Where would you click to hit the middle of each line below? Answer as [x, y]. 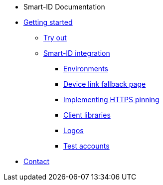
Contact [36, 161]
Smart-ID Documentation [64, 7]
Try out [55, 38]
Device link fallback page [105, 84]
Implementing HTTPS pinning [111, 99]
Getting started [48, 22]
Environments [86, 69]
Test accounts [86, 146]
